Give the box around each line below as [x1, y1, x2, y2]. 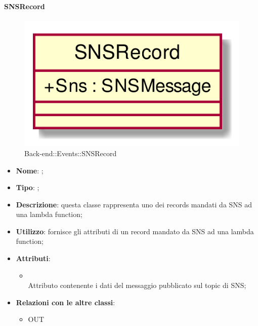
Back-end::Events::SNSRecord [24, 148, 117, 158]
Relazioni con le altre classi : [16, 297, 115, 307]
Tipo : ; [16, 182, 39, 193]
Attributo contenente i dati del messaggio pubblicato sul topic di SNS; [28, 280, 246, 291]
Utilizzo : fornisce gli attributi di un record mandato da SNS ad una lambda [16, 226, 254, 236]
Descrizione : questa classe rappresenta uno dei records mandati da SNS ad [16, 199, 252, 209]
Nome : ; [16, 165, 44, 175]
